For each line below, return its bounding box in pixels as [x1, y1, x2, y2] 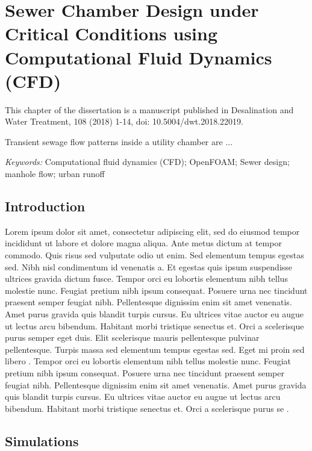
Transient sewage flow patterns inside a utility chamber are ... [5, 135, 233, 148]
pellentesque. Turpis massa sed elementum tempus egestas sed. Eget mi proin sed [5, 343, 305, 355]
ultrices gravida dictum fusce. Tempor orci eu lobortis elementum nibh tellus [5, 272, 288, 285]
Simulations [5, 431, 79, 450]
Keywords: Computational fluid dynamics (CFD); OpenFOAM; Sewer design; [5, 155, 290, 168]
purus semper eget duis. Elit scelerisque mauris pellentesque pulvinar [5, 331, 260, 344]
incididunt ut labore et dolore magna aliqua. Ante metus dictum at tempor [5, 237, 282, 249]
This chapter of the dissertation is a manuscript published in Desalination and [5, 103, 294, 116]
